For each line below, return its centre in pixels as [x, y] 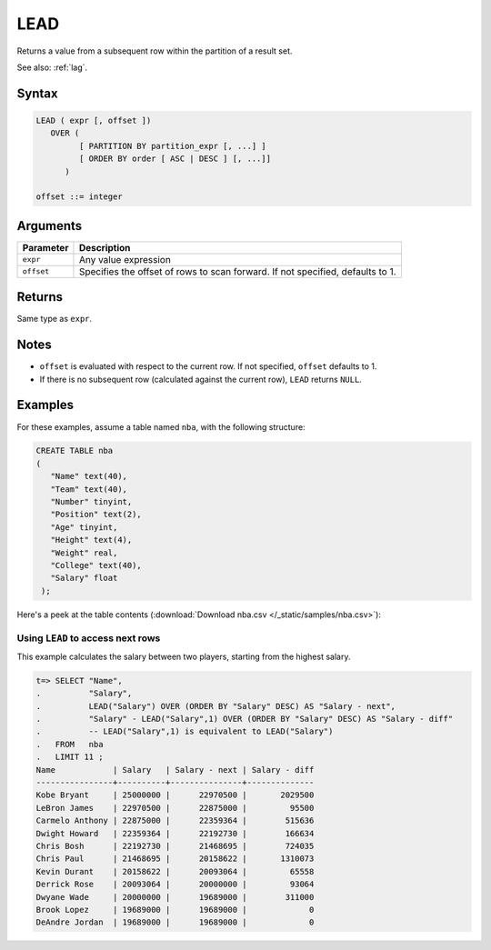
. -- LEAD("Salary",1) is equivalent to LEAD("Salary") [185, 731]
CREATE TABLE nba [75, 451]
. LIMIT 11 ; [70, 757]
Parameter [45, 247]
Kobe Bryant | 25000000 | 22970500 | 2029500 [175, 795]
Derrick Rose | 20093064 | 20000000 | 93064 [175, 885]
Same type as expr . [55, 319]
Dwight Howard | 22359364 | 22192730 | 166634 [175, 833]
